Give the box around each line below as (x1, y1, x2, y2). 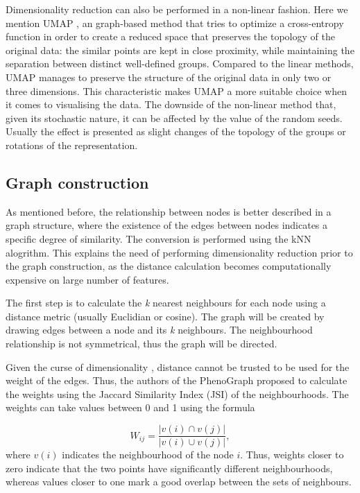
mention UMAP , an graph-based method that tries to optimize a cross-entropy (6, 15, 344, 30)
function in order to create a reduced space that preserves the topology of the (6, 29, 335, 44)
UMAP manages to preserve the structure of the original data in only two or (6, 69, 332, 84)
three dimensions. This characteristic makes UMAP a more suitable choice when (6, 83, 347, 98)
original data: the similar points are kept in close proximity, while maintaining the (6, 42, 354, 57)
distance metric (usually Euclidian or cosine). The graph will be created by (6, 309, 325, 323)
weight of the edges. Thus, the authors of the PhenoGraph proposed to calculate (6, 373, 348, 388)
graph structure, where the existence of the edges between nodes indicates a (6, 218, 328, 232)
